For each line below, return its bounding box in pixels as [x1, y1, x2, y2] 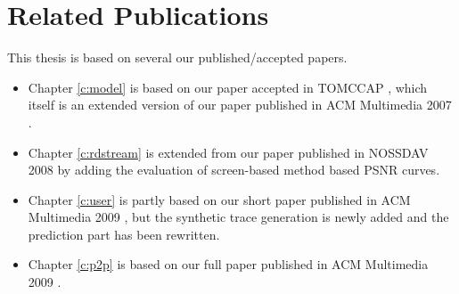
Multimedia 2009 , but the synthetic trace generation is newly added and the [28, 208, 449, 226]
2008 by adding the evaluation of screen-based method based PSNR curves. [28, 160, 440, 179]
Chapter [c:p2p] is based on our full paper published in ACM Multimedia [28, 255, 429, 274]
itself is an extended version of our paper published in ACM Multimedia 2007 [28, 95, 452, 114]
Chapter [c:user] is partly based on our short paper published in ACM [28, 190, 411, 208]
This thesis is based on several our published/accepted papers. [7, 48, 348, 67]
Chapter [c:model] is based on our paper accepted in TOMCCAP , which [28, 78, 428, 96]
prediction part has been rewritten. [28, 225, 220, 243]
